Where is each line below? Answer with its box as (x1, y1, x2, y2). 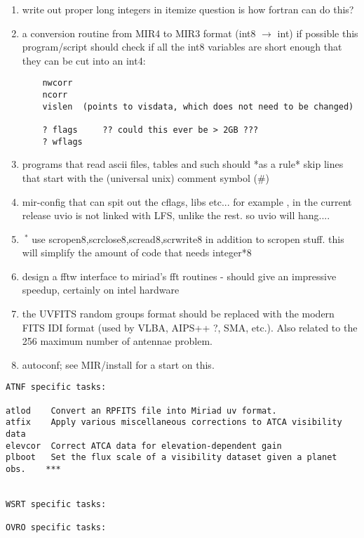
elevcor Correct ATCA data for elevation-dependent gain (6, 440, 282, 451)
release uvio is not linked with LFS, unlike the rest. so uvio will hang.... (22, 208, 330, 223)
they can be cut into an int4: (22, 53, 146, 67)
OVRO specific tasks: (6, 523, 107, 533)
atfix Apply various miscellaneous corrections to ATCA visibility (6, 417, 342, 428)
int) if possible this (277, 25, 358, 40)
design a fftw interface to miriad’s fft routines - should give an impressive (22, 268, 337, 283)
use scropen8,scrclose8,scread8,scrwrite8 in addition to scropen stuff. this (32, 231, 344, 246)
